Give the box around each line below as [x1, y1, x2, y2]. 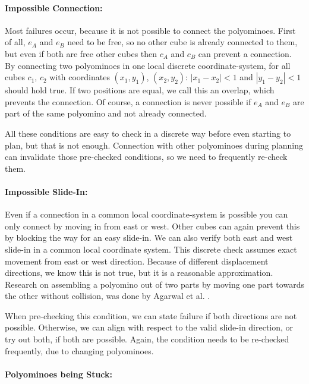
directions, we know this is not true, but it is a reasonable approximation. [5, 266, 273, 279]
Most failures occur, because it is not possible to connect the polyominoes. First [5, 24, 296, 36]
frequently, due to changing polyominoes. [5, 344, 154, 357]
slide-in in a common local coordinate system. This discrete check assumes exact [5, 243, 297, 255]
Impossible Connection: [5, 1, 103, 14]
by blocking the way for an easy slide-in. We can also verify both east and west [5, 231, 293, 244]
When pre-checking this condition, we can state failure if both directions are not [5, 309, 297, 322]
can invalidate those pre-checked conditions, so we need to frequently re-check [5, 150, 288, 163]
